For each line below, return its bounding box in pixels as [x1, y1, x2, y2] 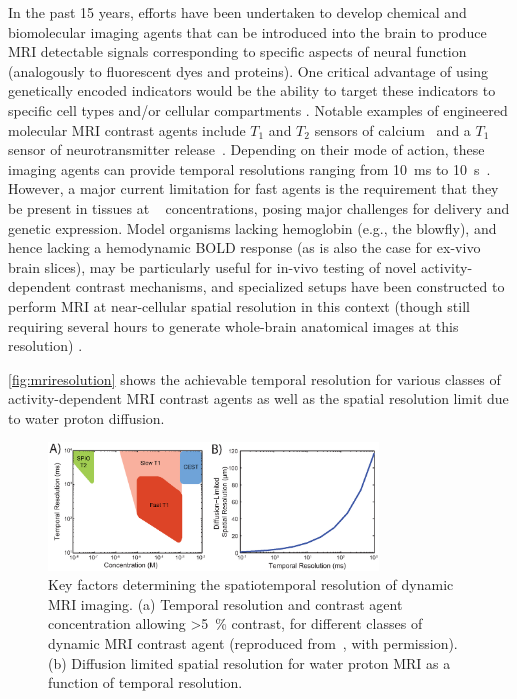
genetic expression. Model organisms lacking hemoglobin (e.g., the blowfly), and [8, 217, 497, 238]
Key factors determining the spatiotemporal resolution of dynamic [48, 574, 454, 595]
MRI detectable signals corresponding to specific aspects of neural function [8, 41, 467, 62]
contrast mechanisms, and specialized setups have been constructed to [75, 276, 505, 297]
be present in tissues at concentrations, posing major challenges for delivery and [8, 197, 510, 218]
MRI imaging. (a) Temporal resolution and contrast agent [48, 593, 403, 614]
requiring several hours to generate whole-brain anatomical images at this [8, 315, 459, 336]
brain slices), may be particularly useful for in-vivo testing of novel [8, 256, 417, 277]
